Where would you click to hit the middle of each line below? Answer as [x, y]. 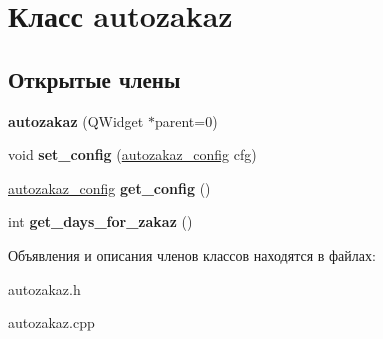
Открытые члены [94, 78]
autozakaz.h [44, 288]
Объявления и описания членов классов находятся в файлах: [192, 254]
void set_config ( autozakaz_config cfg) [132, 154]
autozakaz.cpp [51, 322]
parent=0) [186, 120]
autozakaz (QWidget [76, 120]
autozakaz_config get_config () [109, 187]
